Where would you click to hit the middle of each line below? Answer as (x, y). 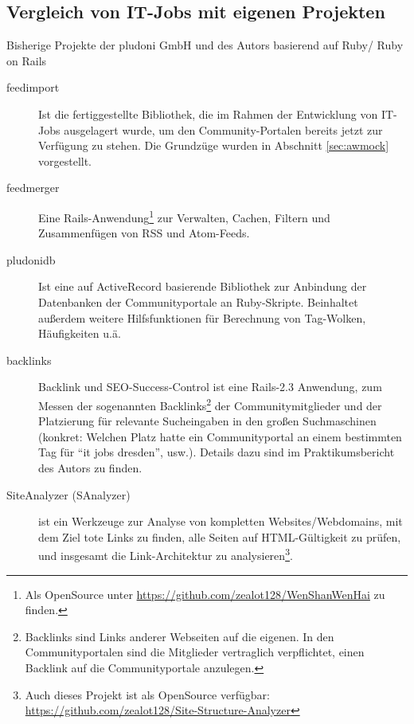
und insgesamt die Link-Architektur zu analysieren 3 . (166, 554)
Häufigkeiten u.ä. (80, 333)
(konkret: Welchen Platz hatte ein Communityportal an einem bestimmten (220, 436)
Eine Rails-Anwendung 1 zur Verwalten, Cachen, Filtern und (184, 216)
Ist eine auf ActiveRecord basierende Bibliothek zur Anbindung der (203, 286)
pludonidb (31, 259)
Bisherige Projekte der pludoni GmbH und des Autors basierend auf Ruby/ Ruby (205, 45)
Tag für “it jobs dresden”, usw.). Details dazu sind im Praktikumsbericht (217, 452)
